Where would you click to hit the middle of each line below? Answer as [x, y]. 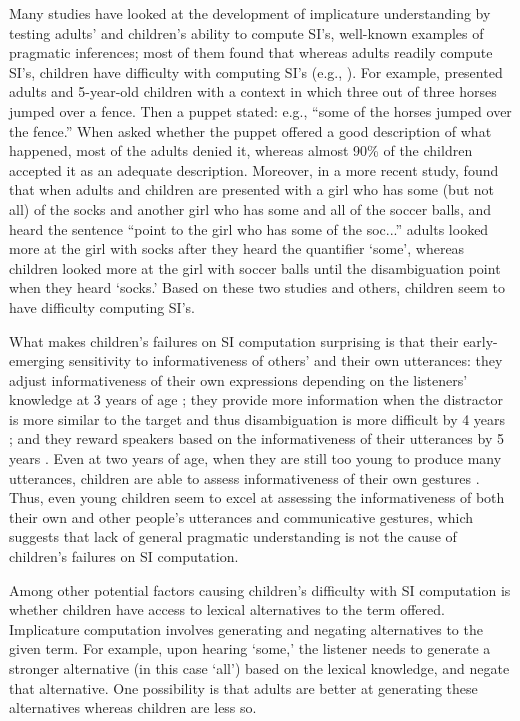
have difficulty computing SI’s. [102, 306]
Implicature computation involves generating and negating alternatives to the [246, 628]
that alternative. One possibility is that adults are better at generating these [243, 687]
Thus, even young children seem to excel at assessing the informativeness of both [257, 497]
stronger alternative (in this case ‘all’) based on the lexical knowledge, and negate [259, 668]
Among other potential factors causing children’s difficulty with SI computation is [260, 589]
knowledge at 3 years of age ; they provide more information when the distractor [256, 399]
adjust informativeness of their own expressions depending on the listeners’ [238, 379]
